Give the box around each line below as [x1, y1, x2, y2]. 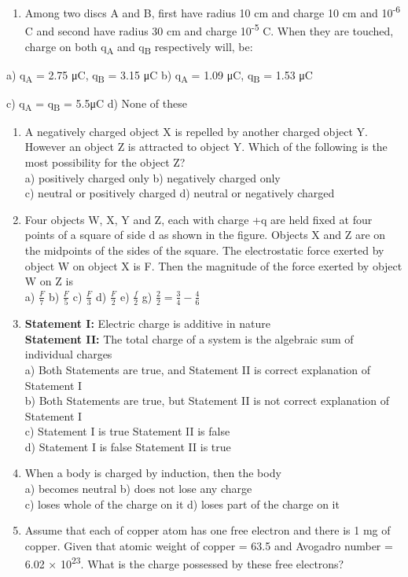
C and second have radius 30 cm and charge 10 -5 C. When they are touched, [24, 20, 394, 39]
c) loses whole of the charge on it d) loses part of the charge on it [24, 495, 340, 512]
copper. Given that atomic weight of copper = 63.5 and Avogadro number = [24, 537, 393, 553]
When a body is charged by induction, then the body [24, 465, 281, 481]
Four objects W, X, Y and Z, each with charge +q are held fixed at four [24, 211, 373, 227]
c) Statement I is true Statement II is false [24, 423, 230, 439]
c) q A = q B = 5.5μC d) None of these [6, 94, 187, 113]
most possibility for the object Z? [24, 154, 186, 171]
